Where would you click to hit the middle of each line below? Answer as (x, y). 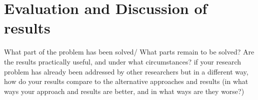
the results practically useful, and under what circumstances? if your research (123, 61)
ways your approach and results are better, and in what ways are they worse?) (124, 91)
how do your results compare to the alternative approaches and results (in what (126, 81)
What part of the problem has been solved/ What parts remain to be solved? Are (129, 52)
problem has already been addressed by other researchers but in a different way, (126, 71)
